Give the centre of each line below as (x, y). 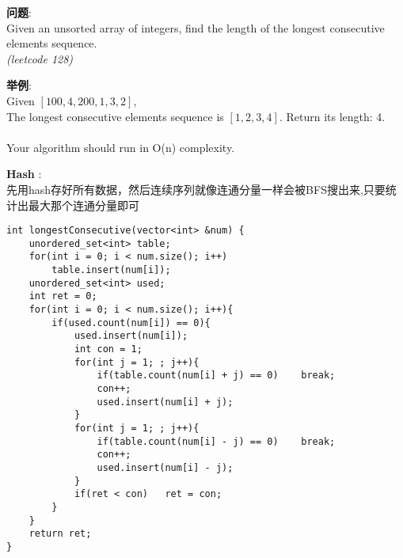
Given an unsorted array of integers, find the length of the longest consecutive (196, 27)
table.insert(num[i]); (111, 270)
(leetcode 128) (40, 58)
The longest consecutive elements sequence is (115, 116)
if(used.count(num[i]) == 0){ (131, 323)
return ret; (60, 534)
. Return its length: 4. (332, 116)
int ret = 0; (63, 296)
